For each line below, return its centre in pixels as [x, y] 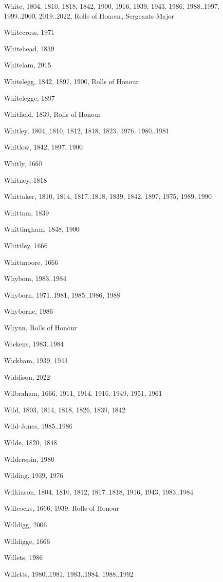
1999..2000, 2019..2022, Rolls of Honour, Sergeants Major [89, 15]
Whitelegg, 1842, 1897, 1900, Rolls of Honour [71, 81]
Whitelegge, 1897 [29, 97]
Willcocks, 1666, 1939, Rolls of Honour [62, 508]
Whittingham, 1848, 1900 [42, 229]
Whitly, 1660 [23, 163]
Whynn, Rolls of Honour [41, 327]
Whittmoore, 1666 [31, 262]
